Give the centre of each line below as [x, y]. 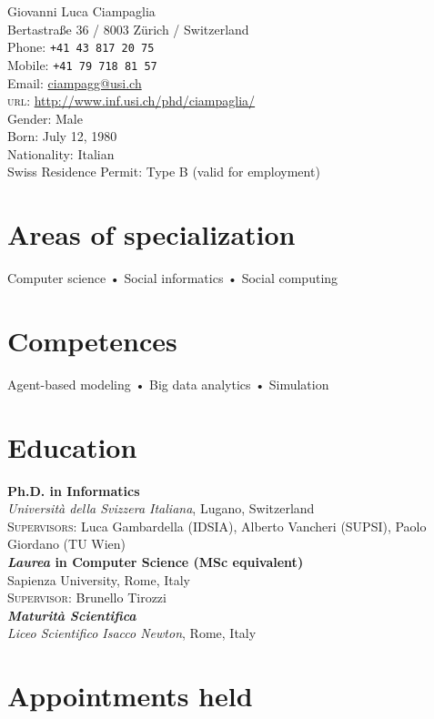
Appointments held [130, 696]
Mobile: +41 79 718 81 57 [82, 64]
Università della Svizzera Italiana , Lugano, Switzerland [161, 508]
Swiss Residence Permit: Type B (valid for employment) [164, 172]
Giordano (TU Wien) [67, 544]
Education [72, 446]
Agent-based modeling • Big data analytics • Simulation [168, 384]
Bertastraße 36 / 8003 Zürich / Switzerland [128, 29]
